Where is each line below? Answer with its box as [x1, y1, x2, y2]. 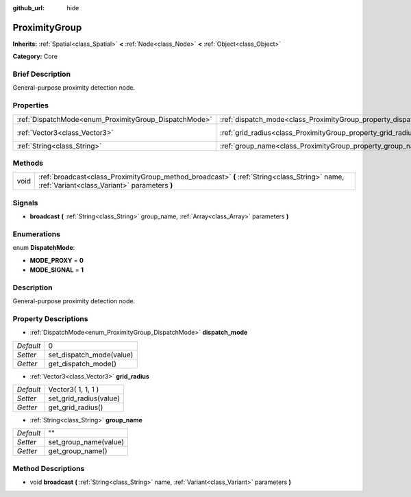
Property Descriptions [12, 314, 88, 323]
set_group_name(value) [48, 437, 125, 447]
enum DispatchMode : [12, 244, 75, 252]
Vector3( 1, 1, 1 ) [48, 385, 99, 394]
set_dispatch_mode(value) [48, 350, 134, 359]
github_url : [12, 4, 45, 12]
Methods [12, 158, 44, 168]
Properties [12, 101, 49, 110]
